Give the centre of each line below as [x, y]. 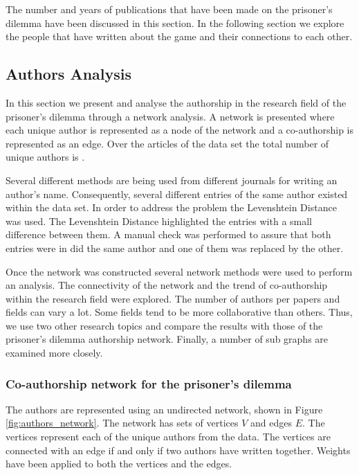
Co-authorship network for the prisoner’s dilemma [149, 383]
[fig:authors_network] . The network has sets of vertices [122, 423]
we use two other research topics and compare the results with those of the [164, 325]
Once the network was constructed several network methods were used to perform [179, 271]
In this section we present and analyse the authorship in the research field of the [176, 102]
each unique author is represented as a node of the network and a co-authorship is [180, 130]
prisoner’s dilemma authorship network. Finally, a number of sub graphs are [167, 339]
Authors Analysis [69, 74]
